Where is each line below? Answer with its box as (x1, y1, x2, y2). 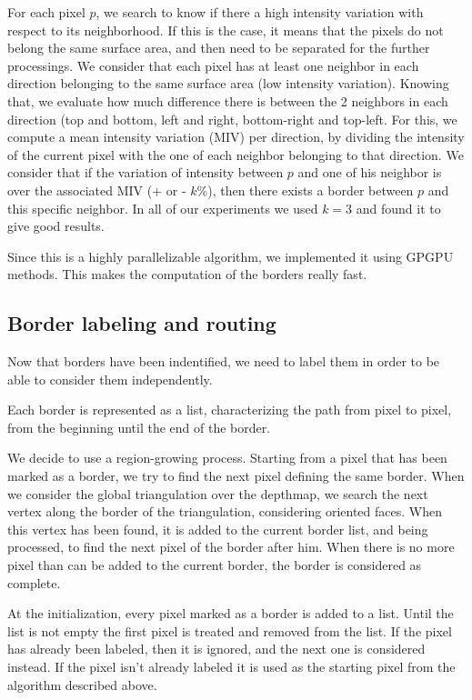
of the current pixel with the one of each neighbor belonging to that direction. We (7, 145, 464, 164)
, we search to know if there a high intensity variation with (95, 3, 424, 21)
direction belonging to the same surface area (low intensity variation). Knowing (7, 74, 449, 93)
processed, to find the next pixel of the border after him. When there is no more (7, 537, 455, 556)
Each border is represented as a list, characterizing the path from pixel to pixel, (7, 400, 452, 419)
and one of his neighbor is (297, 163, 442, 182)
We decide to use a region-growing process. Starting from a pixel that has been (7, 448, 447, 467)
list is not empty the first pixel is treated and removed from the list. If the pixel (7, 621, 452, 640)
